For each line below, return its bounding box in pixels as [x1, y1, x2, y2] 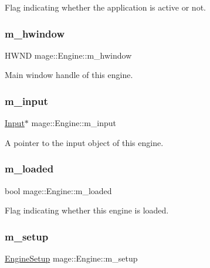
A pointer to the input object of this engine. [5, 136, 164, 148]
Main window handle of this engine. [5, 69, 133, 81]
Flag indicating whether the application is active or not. [5, 1, 206, 13]
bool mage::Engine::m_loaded [5, 184, 112, 196]
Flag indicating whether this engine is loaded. [5, 204, 169, 216]
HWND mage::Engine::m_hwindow [5, 49, 132, 61]
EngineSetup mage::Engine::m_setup [5, 252, 138, 264]
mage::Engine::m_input [31, 117, 117, 129]
